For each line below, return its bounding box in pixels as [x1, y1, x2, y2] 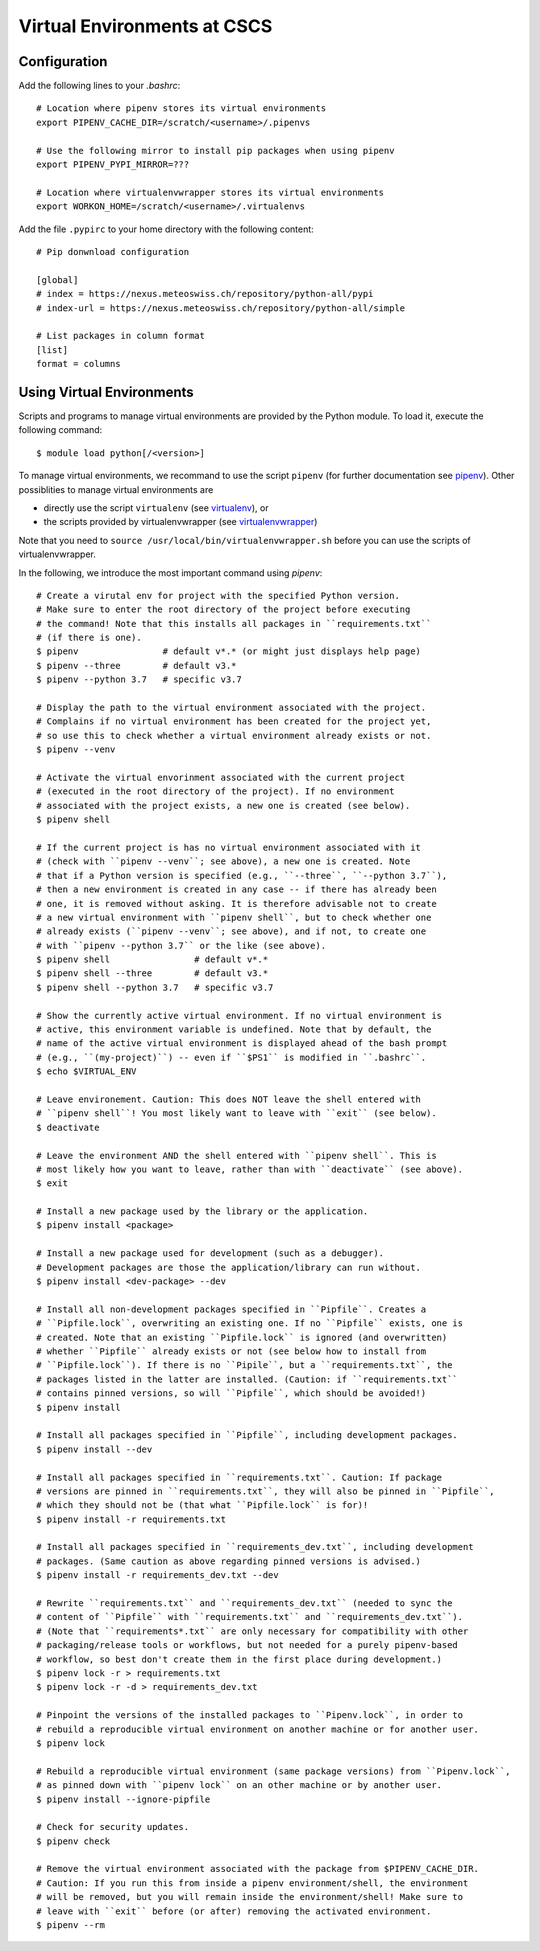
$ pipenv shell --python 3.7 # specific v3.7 [36, 981, 274, 993]
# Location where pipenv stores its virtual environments [36, 103, 327, 114]
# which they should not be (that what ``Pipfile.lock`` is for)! [36, 1500, 369, 1511]
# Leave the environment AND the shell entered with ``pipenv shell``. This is [36, 1150, 437, 1161]
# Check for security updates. [36, 1821, 190, 1833]
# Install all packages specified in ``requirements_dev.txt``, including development [36, 1541, 474, 1553]
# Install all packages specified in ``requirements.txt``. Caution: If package [36, 1471, 443, 1483]
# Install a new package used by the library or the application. [36, 1206, 369, 1217]
